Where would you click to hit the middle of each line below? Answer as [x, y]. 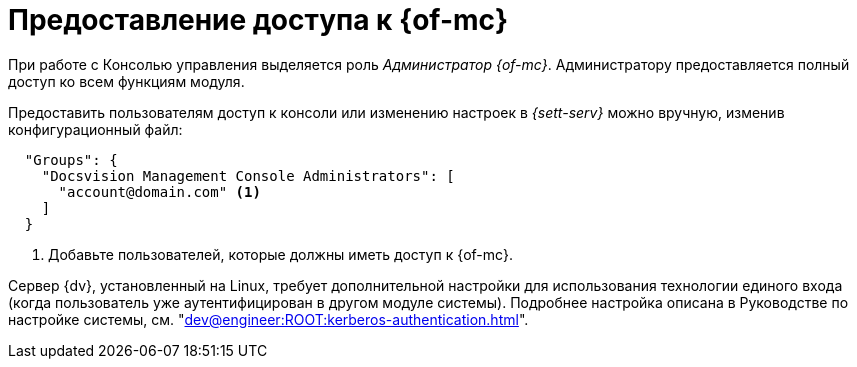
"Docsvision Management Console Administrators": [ [248, 175]
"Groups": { [71, 159]
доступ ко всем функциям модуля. [126, 81]
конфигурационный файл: [95, 129]
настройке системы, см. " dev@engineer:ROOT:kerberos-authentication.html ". [268, 319]
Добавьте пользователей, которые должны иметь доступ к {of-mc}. [281, 254]
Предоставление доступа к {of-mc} [258, 20]
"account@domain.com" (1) [159, 191]
